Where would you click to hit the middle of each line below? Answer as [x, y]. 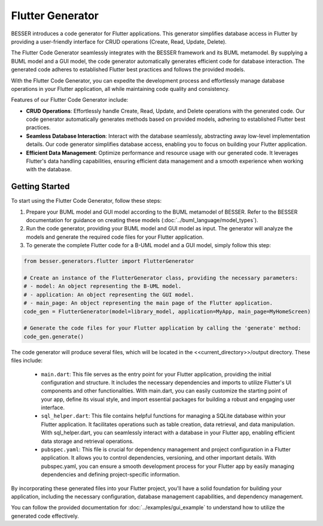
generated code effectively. [45, 516]
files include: [27, 361]
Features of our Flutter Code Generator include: [70, 100]
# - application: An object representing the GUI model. [109, 294]
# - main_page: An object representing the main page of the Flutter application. [148, 303]
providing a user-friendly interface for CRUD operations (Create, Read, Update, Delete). [119, 41]
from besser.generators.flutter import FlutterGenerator [109, 261]
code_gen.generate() [54, 336]
